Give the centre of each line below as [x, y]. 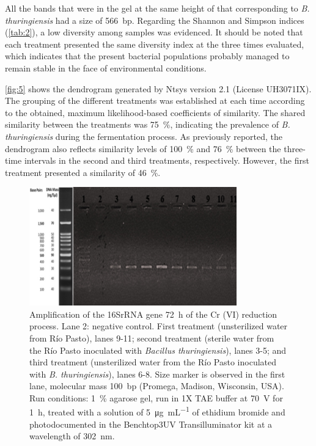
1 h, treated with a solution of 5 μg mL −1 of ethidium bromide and [157, 411]
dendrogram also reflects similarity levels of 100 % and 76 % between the [143, 148]
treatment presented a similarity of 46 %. [83, 172]
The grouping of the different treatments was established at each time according [155, 101]
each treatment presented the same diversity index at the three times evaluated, [155, 44]
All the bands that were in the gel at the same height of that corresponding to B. [157, 8]
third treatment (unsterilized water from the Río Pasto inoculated [153, 362]
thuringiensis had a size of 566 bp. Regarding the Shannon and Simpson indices [155, 20]
